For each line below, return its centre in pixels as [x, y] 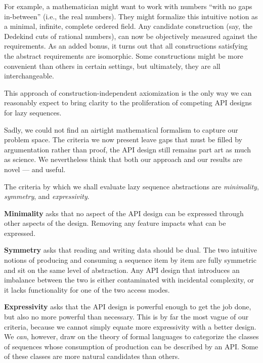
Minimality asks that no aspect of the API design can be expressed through [124, 213]
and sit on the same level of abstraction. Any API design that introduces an [122, 270]
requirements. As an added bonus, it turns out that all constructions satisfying [126, 46]
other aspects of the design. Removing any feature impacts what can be [115, 223]
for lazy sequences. [33, 112]
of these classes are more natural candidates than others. [92, 356]
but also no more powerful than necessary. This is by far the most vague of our [126, 317]
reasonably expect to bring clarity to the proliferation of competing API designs [128, 103]
